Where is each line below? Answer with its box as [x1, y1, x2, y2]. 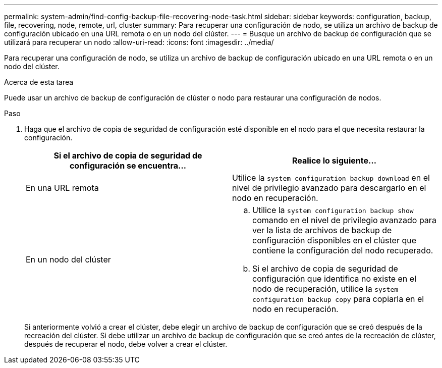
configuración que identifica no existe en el [252, 274, 417, 284]
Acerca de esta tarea [4, 78, 74, 86]
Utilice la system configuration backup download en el [232, 173, 430, 183]
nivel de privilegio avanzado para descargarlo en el [232, 183, 426, 193]
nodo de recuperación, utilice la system [252, 284, 399, 294]
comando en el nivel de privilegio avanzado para [252, 215, 436, 225]
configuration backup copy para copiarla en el [252, 294, 424, 304]
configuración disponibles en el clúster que [252, 235, 417, 245]
